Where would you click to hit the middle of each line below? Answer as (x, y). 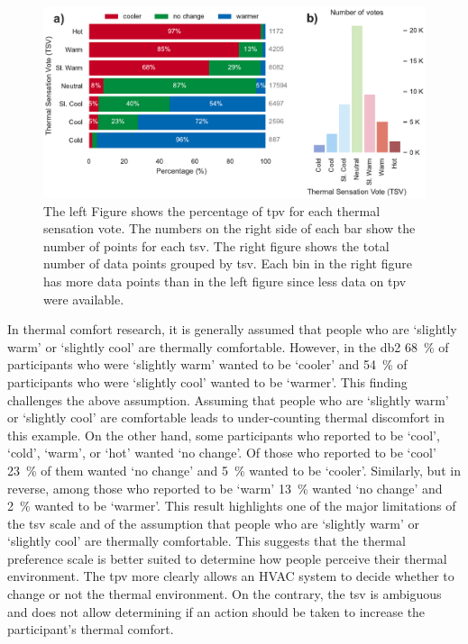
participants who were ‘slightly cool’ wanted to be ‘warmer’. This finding (207, 381)
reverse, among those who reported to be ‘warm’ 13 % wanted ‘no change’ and (225, 488)
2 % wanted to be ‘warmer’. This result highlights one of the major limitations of (232, 506)
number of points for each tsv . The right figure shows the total (216, 245)
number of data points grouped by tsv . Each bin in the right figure (228, 263)
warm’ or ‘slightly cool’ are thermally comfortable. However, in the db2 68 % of (228, 346)
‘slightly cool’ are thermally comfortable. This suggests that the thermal (206, 541)
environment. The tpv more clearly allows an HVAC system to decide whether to (231, 576)
